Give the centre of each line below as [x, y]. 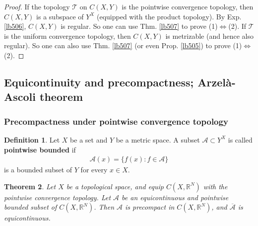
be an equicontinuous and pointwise [175, 197]
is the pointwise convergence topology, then [188, 6]
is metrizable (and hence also [209, 36]
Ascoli [20, 97]
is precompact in [150, 207]
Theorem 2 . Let [30, 186]
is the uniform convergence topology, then [67, 36]
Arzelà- [217, 82]
